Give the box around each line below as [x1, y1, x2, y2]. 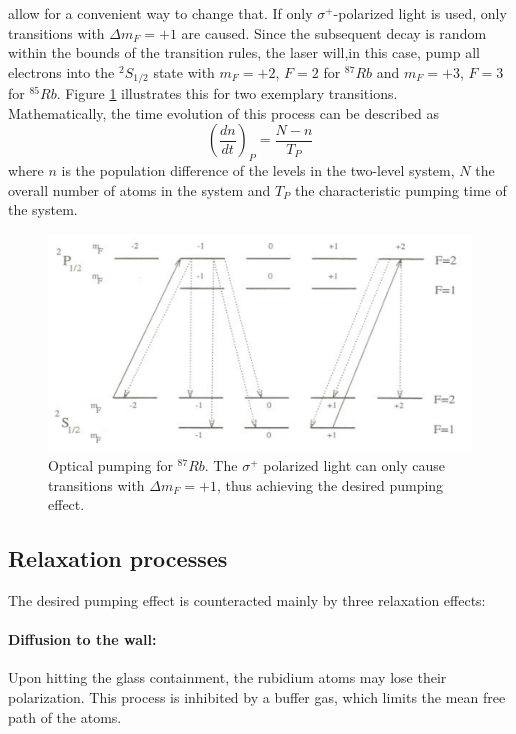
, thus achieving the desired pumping [216, 474, 444, 495]
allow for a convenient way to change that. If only [8, 3, 313, 23]
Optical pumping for [48, 454, 173, 475]
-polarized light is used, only [333, 3, 507, 23]
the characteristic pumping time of [295, 179, 507, 200]
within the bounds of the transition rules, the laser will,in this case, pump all [8, 42, 480, 63]
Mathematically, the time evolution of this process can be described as [8, 102, 439, 123]
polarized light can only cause [263, 454, 445, 475]
